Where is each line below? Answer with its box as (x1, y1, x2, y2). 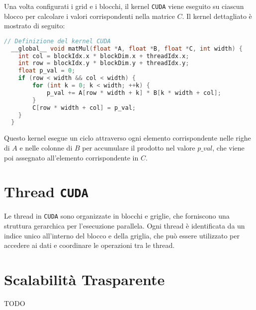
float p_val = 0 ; (18, 67, 76, 75)
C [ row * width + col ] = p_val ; (32, 104, 136, 111)
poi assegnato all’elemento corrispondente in (4, 152, 139, 162)
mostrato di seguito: (4, 20, 65, 31)
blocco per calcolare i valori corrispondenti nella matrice (4, 10, 175, 21)
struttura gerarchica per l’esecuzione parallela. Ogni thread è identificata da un (4, 221, 245, 231)
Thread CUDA (4, 181, 88, 202)
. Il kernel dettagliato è (182, 10, 252, 21)
